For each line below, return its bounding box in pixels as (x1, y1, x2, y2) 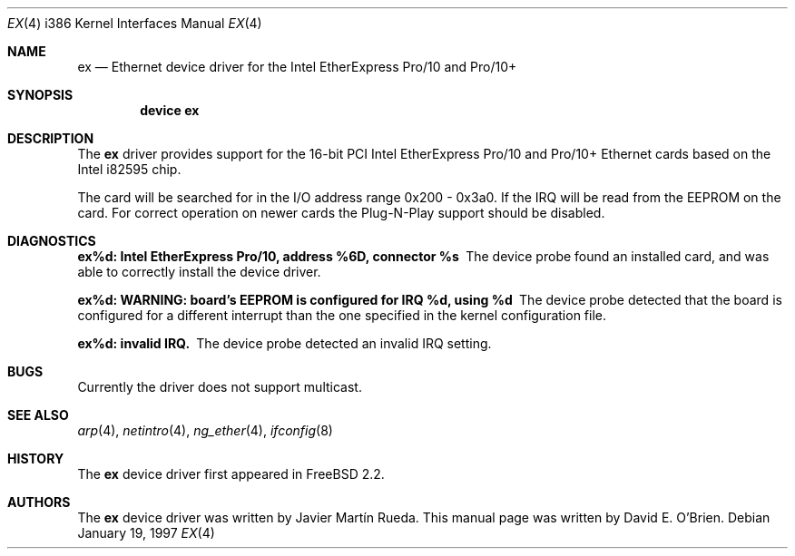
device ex (140, 102, 200, 118)
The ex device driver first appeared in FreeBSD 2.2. (77, 466, 385, 482)
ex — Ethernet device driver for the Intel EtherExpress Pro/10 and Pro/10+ (77, 59, 517, 74)
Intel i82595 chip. (77, 161, 182, 177)
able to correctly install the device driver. (77, 264, 321, 279)
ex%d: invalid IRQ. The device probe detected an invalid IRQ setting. (77, 336, 492, 351)
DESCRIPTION (7, 131, 94, 146)
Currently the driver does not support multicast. (77, 379, 362, 395)
